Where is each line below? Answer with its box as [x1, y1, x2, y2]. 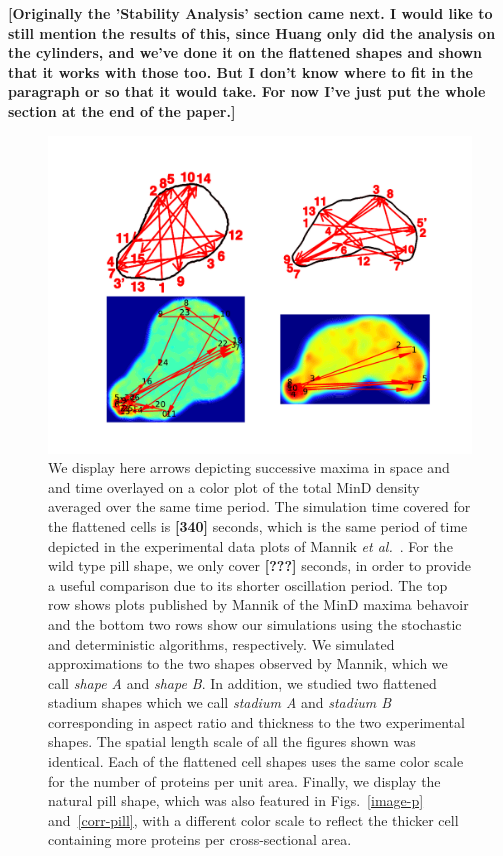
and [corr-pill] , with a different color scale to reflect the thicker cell [48, 809, 459, 830]
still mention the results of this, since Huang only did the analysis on [8, 22, 496, 43]
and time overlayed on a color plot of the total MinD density [48, 476, 420, 497]
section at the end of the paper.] [8, 100, 236, 121]
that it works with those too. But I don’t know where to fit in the [8, 61, 473, 82]
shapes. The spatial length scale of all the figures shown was [48, 731, 416, 752]
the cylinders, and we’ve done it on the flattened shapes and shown [8, 42, 483, 63]
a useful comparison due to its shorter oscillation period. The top [48, 574, 448, 595]
